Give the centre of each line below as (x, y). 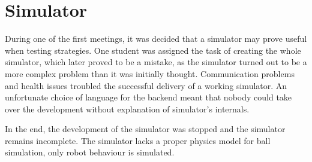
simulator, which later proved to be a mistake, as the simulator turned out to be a (156, 62)
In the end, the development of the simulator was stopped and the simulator (145, 129)
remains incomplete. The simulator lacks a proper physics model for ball (138, 140)
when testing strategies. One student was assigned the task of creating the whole (153, 50)
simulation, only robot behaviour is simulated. (90, 152)
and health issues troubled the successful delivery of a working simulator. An (146, 85)
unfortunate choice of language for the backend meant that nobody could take (148, 97)
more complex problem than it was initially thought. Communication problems (150, 73)
